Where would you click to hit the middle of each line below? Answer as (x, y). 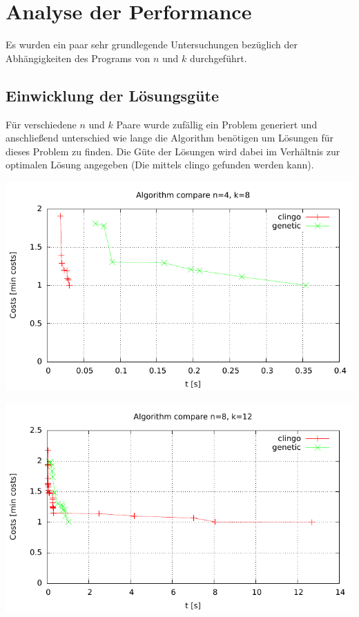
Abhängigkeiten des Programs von (78, 58)
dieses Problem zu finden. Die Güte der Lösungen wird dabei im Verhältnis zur (173, 151)
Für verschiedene (41, 124)
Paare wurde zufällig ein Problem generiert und (217, 124)
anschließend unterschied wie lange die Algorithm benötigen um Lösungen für (170, 138)
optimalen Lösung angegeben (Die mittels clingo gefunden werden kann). (160, 165)
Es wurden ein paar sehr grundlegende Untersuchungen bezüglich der (152, 45)
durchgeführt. (218, 58)
